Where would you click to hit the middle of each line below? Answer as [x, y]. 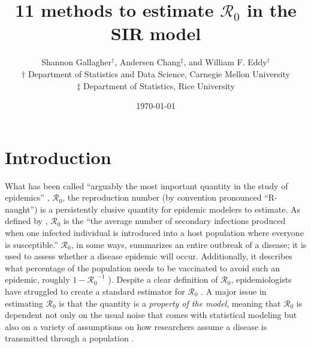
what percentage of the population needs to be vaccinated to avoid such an [143, 267]
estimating [24, 303]
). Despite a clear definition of [163, 279]
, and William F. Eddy [225, 62]
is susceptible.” [31, 244]
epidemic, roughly [37, 279]
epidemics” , [27, 197]
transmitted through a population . [70, 338]
